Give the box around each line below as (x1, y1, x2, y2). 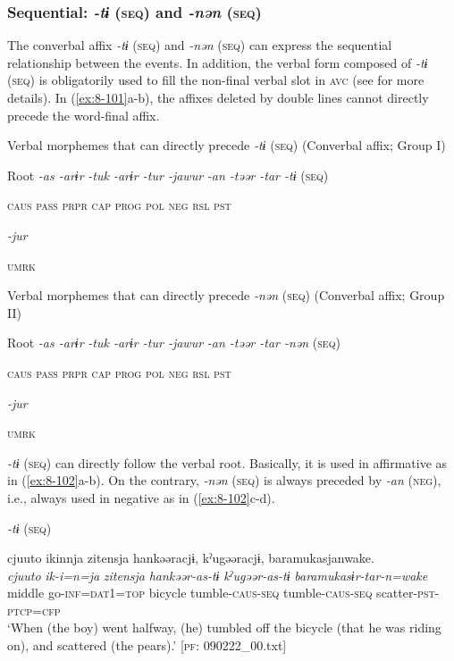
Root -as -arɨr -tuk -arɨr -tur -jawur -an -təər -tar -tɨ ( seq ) (7, 165, 329, 184)
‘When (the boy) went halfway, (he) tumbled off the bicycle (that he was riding (7, 618, 441, 637)
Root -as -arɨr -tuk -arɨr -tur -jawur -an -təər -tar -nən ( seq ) (7, 333, 340, 352)
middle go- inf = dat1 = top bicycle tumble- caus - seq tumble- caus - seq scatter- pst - (7, 583, 440, 602)
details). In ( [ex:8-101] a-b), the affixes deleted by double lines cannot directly (7, 88, 429, 106)
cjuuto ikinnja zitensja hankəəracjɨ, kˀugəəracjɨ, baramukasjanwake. (7, 548, 374, 567)
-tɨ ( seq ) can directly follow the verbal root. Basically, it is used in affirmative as (7, 453, 448, 472)
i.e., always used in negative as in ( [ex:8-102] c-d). (7, 488, 275, 506)
